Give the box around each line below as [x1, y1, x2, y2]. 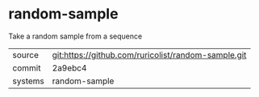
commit [12, 62, 41, 73]
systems [12, 75, 44, 87]
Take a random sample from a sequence [8, 31, 143, 41]
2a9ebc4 [52, 62, 87, 73]
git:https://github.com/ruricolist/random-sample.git [52, 49, 247, 60]
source [12, 49, 39, 60]
